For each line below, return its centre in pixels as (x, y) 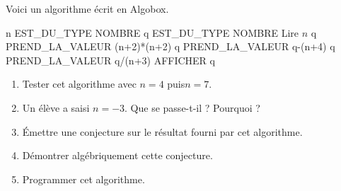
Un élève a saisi (56, 107)
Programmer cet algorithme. (83, 179)
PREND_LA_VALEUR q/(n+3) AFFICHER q (110, 60)
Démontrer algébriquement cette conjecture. (117, 155)
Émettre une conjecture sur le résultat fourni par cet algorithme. (162, 131)
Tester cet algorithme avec (79, 84)
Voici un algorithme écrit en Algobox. (87, 8)
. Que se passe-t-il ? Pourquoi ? (192, 107)
